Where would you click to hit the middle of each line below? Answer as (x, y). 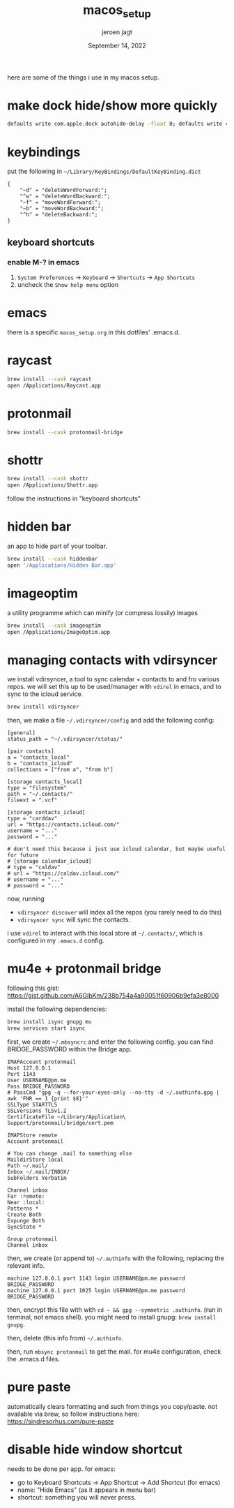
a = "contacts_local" (39, 757)
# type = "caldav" (34, 868)
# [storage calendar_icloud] (49, 862)
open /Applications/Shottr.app (53, 485)
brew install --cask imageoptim (54, 626)
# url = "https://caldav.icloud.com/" (63, 874)
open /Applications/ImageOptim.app (59, 632)
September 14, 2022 (117, 45)
